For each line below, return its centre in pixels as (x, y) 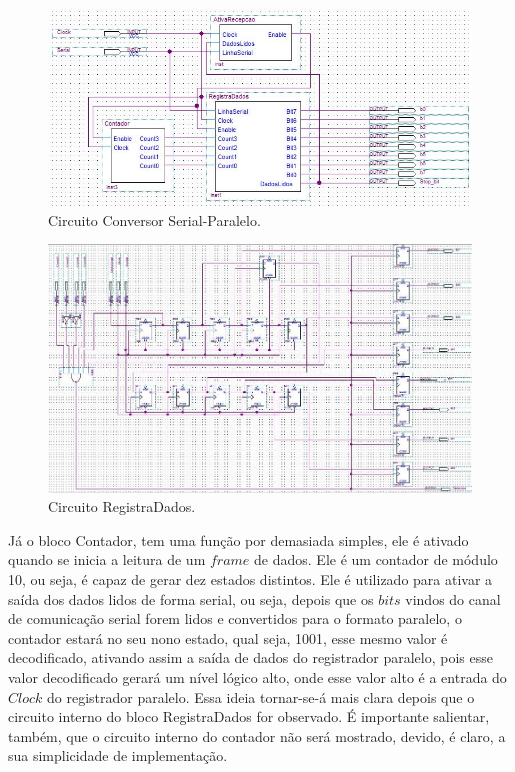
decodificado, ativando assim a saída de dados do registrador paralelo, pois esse (250, 657)
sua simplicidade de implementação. (118, 755)
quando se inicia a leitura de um (107, 559)
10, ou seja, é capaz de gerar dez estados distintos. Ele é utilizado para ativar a (250, 579)
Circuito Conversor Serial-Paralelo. (154, 219)
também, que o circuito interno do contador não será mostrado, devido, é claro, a (257, 735)
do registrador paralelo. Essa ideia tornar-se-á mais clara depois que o (261, 696)
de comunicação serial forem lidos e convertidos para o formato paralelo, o (235, 618)
